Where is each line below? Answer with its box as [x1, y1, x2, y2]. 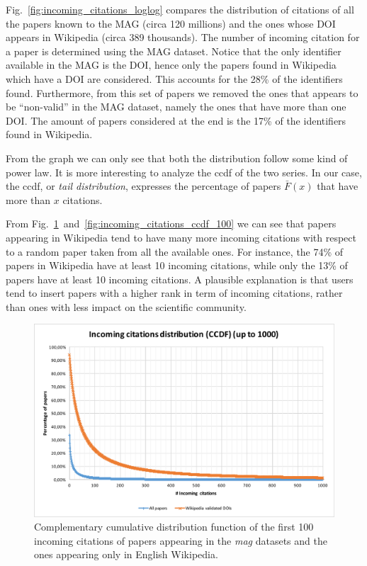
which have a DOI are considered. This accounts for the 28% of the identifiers [6, 71, 343, 86]
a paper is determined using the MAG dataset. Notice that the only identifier [6, 43, 341, 58]
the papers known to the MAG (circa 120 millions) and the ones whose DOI [6, 16, 336, 30]
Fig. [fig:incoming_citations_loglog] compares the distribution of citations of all [6, 2, 354, 16]
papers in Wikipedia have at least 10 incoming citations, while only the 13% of [6, 258, 348, 273]
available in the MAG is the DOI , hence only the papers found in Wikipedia [6, 57, 337, 72]
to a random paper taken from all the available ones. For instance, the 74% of [6, 244, 344, 259]
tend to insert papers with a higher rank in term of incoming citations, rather [6, 285, 343, 300]
